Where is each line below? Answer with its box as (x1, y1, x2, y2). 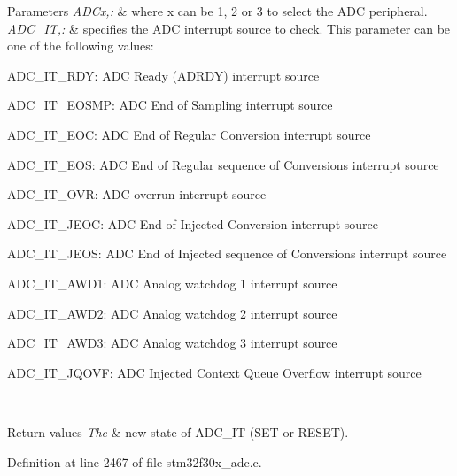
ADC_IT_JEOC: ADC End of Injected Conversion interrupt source (7, 214, 378, 233)
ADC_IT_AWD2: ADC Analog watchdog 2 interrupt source (7, 303, 337, 322)
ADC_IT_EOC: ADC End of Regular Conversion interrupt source (7, 125, 371, 143)
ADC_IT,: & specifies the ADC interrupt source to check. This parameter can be (7, 19, 451, 37)
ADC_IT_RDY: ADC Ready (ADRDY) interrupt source (7, 65, 320, 84)
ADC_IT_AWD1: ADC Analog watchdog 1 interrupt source (7, 273, 337, 292)
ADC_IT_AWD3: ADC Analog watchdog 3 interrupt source (7, 334, 337, 352)
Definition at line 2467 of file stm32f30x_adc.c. (7, 452, 262, 471)
